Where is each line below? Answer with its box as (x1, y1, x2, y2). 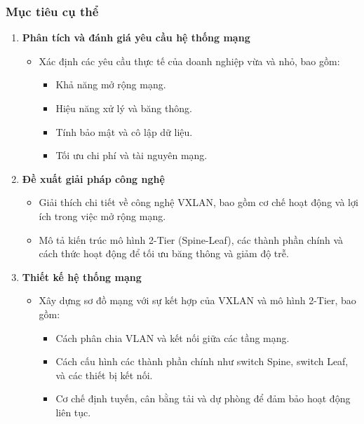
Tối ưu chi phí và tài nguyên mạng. (55, 148, 208, 163)
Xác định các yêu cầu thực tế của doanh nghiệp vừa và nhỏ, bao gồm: (39, 53, 340, 68)
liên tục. (55, 404, 91, 419)
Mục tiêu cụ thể (6, 2, 99, 20)
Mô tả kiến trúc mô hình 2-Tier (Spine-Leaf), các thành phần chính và (39, 232, 344, 247)
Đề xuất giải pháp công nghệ (22, 171, 165, 186)
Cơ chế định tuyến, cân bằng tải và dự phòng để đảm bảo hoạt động (55, 391, 351, 406)
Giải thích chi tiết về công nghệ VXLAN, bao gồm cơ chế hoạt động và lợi (39, 195, 358, 210)
